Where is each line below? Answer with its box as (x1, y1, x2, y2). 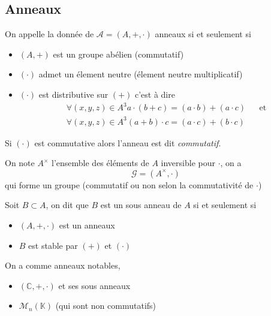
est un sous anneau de (100, 198, 182, 211)
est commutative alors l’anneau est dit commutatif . (34, 136, 221, 149)
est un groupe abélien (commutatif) (53, 47, 184, 60)
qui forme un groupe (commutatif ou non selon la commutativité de (5, 178, 254, 191)
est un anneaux (59, 219, 115, 231)
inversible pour (161, 157, 215, 169)
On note (5, 157, 35, 169)
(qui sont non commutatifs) (55, 299, 156, 312)
